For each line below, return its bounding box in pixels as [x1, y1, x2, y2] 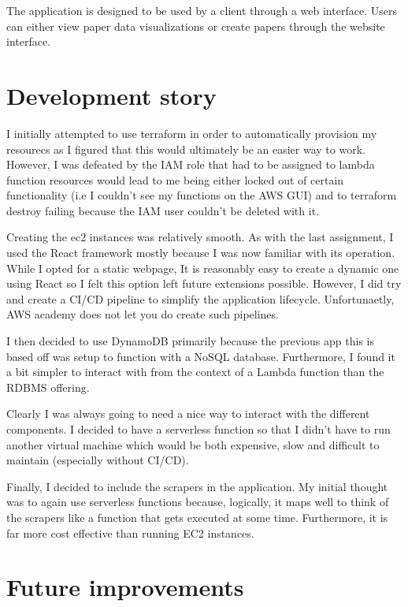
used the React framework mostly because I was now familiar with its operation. [6, 244, 395, 261]
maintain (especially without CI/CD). [6, 452, 189, 468]
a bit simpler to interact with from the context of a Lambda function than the [6, 363, 384, 380]
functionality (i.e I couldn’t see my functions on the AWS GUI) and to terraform [6, 187, 397, 203]
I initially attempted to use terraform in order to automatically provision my [6, 125, 377, 141]
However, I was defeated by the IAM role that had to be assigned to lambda [6, 156, 375, 173]
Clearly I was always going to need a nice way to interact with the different [6, 405, 370, 422]
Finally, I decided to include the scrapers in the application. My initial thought [6, 478, 388, 494]
